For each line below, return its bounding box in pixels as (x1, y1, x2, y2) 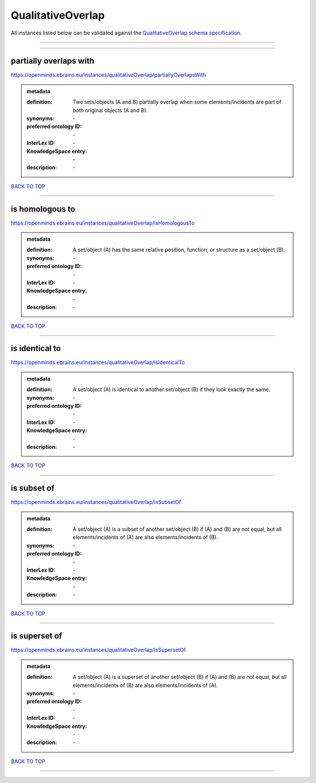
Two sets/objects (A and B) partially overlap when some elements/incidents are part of (73, 98, 282, 105)
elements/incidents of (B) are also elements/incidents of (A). (73, 682, 218, 689)
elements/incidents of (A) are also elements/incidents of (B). (73, 534, 218, 541)
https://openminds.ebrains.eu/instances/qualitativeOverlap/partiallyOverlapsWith (11, 71, 207, 78)
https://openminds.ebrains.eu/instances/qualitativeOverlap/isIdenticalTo (11, 359, 186, 366)
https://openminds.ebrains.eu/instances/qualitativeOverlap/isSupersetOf (11, 647, 186, 654)
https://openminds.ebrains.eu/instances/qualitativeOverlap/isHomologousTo (11, 219, 195, 226)
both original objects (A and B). (73, 107, 148, 114)
